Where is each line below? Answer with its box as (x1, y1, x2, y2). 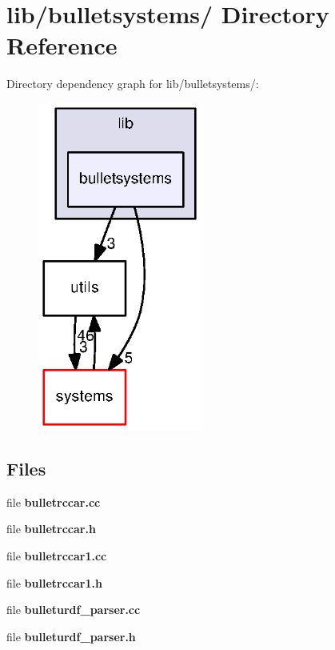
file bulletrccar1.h (6, 574, 102, 591)
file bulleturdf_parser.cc (6, 601, 141, 618)
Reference (6, 29, 118, 62)
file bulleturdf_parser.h (6, 628, 136, 644)
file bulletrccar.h (6, 520, 96, 537)
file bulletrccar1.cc (6, 547, 107, 564)
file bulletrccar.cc (6, 493, 101, 510)
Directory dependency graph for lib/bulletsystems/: (6, 75, 259, 92)
